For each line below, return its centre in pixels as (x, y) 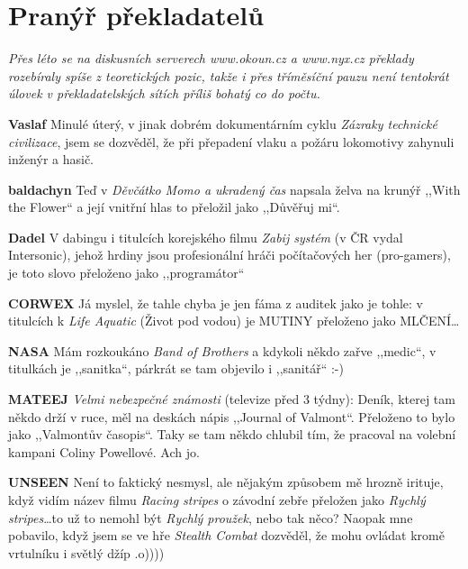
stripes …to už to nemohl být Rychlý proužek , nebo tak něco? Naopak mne (211, 517)
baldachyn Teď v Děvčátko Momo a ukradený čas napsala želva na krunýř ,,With (234, 189)
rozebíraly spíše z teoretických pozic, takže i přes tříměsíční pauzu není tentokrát (229, 75)
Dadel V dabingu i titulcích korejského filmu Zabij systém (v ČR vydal (206, 237)
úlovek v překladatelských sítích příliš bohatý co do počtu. (164, 93)
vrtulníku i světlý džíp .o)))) (86, 552)
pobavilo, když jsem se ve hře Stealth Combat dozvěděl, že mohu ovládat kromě (226, 535)
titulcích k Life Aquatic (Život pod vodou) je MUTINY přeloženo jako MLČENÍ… (234, 321)
